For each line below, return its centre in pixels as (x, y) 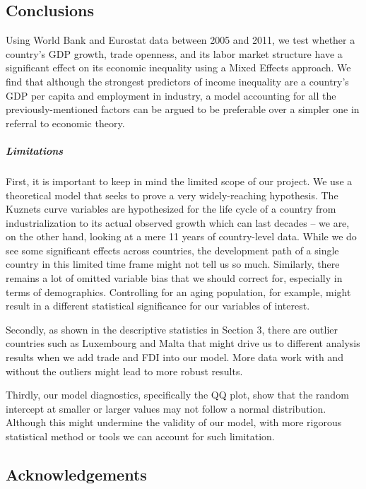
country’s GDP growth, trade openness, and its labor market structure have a (174, 53)
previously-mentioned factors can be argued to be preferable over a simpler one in (183, 109)
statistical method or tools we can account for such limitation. (140, 436)
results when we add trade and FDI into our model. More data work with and (175, 357)
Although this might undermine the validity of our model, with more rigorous (174, 422)
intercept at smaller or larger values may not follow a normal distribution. (166, 408)
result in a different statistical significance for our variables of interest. (158, 306)
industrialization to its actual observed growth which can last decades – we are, (178, 222)
